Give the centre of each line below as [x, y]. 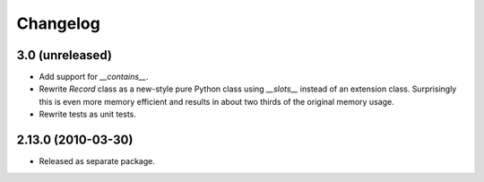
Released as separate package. [97, 161]
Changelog [58, 23]
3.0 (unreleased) [64, 55]
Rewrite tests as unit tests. [87, 114]
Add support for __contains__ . [94, 77]
